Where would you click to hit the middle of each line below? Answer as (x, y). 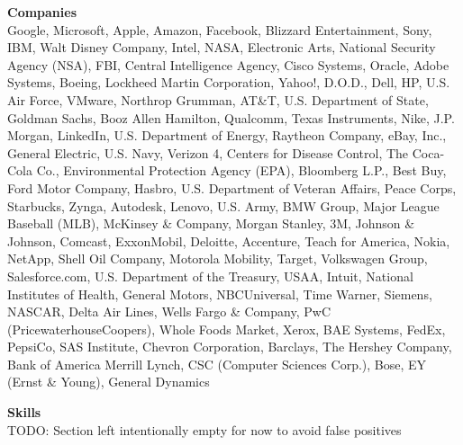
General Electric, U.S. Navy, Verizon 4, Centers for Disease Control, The (208, 152)
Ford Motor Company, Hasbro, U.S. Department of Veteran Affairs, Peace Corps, (232, 187)
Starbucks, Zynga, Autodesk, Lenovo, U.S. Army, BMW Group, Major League (223, 205)
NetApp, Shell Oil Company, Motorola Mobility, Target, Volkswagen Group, (218, 258)
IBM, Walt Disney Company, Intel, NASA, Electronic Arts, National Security (222, 47)
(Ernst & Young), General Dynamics (109, 382)
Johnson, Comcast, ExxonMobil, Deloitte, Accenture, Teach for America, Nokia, (229, 240)
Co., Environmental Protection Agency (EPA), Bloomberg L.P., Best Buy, (241, 170)
